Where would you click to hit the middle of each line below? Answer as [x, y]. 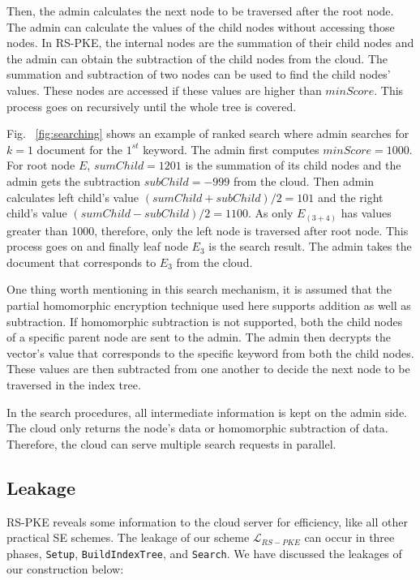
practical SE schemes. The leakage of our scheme [128, 537]
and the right [350, 197]
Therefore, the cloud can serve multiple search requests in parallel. [171, 443]
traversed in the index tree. [74, 384]
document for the [80, 149]
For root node [41, 165]
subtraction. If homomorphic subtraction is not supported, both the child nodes [205, 321]
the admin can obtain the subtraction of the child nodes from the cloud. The [197, 58]
